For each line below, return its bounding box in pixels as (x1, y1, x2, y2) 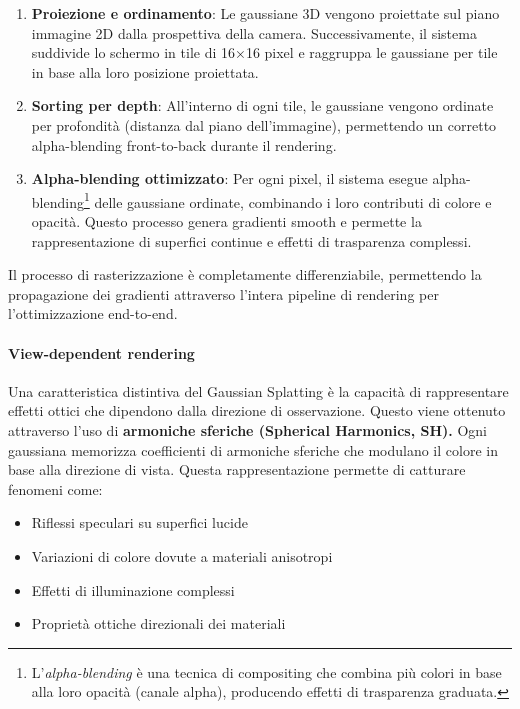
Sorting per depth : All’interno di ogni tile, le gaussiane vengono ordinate (31, 95, 494, 116)
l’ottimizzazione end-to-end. (8, 303, 178, 324)
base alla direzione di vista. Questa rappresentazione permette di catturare (8, 459, 466, 480)
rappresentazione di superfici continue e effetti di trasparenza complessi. (31, 230, 472, 251)
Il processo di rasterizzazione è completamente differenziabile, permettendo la (8, 264, 482, 285)
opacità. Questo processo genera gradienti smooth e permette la (31, 211, 422, 231)
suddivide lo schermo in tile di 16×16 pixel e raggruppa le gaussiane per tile (31, 42, 498, 63)
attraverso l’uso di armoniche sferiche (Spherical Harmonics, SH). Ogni (8, 419, 487, 440)
